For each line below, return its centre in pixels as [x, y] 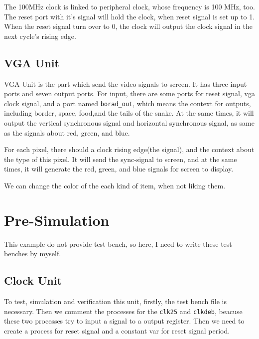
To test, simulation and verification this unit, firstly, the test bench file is [116, 301]
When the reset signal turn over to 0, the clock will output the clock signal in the [128, 26]
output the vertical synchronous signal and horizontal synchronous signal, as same [129, 123]
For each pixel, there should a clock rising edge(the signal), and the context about [129, 149]
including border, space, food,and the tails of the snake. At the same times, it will [129, 113]
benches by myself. [33, 254]
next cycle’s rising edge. [40, 36]
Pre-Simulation [57, 220]
